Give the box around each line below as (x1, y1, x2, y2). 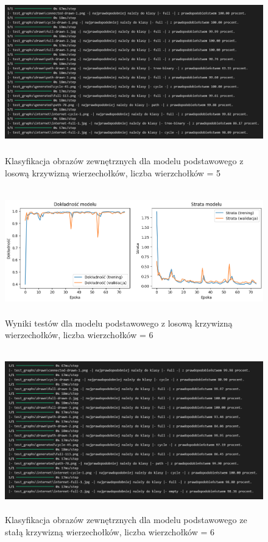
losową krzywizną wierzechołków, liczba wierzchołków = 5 (5, 166, 221, 179)
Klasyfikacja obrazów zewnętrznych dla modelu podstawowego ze (5, 513, 247, 526)
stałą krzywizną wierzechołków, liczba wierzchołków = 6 (5, 525, 215, 538)
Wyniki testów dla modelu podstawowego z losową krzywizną (5, 316, 233, 329)
